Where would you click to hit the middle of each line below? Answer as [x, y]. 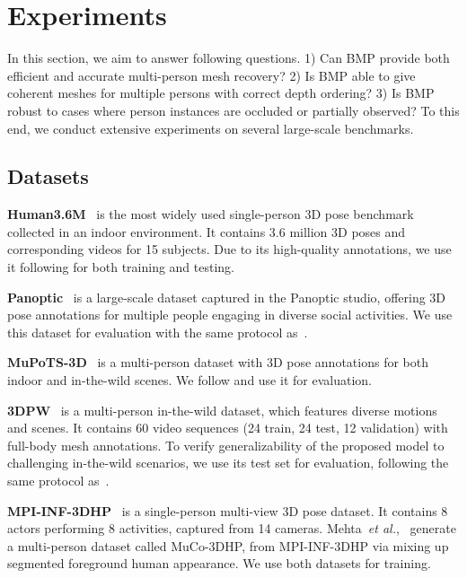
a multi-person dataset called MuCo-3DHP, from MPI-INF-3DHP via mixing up [228, 545]
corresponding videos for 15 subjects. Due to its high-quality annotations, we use [229, 249]
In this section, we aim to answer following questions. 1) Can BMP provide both [229, 58]
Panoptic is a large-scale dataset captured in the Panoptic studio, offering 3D [227, 297]
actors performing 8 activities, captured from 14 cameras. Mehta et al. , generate [232, 528]
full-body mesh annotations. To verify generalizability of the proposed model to [226, 445]
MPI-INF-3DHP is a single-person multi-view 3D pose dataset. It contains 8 [228, 510]
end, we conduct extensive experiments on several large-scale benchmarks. [211, 128]
